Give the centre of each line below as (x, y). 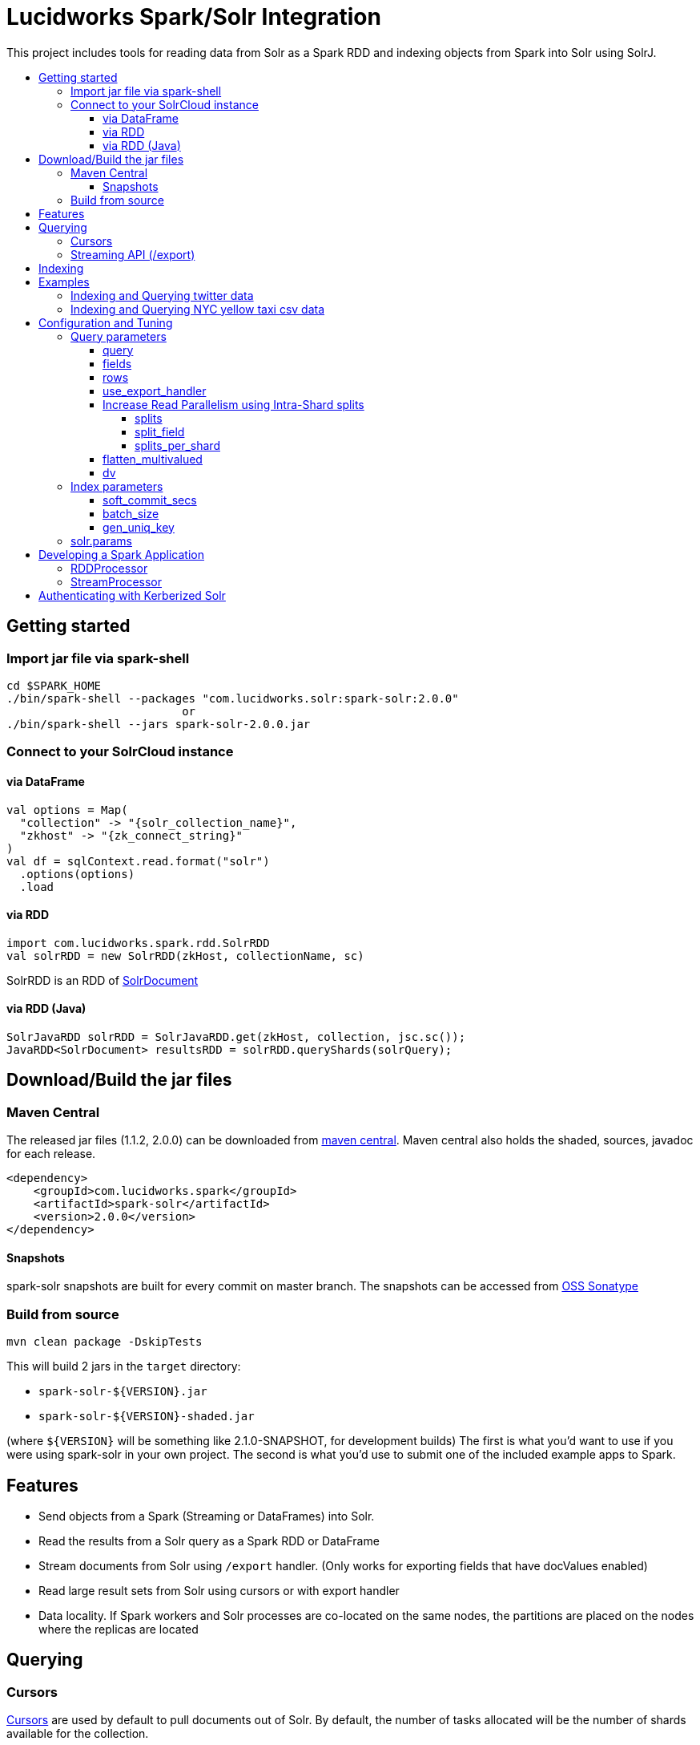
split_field (160, 431)
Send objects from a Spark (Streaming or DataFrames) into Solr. (207, 1516)
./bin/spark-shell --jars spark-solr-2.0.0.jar (159, 724)
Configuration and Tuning (106, 322)
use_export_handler (155, 391)
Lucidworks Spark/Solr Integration (194, 17)
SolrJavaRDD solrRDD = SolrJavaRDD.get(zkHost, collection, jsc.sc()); (236, 1037)
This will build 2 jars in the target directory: (124, 1366)
